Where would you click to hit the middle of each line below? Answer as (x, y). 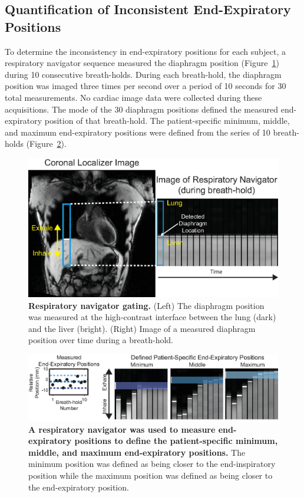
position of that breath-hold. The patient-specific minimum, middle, (167, 121)
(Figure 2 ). (46, 144)
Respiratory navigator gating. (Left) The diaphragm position (146, 305)
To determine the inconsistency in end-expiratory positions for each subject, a (145, 51)
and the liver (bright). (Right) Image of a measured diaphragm (142, 328)
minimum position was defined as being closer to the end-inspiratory (152, 464)
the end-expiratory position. (79, 487)
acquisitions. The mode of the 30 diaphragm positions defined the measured (142, 109)
